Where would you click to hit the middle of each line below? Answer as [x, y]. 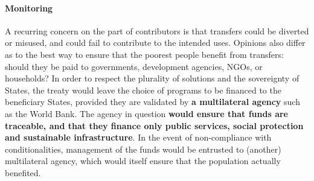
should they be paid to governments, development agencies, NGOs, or [134, 66]
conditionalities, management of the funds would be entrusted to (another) [143, 149]
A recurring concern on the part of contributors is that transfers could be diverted [157, 30]
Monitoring [29, 8]
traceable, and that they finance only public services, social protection [154, 125]
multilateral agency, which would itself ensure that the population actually [143, 161]
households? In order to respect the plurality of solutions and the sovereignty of [152, 78]
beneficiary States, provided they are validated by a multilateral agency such [152, 102]
